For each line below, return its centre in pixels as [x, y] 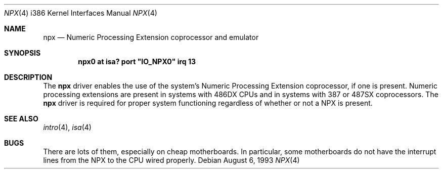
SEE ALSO [21, 119]
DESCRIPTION [28, 77]
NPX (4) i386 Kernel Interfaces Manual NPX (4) [81, 13]
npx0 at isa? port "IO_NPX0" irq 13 [137, 61]
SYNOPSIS [23, 53]
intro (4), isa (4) [67, 127]
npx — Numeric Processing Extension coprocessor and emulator [151, 37]
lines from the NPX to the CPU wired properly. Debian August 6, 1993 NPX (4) [171, 160]
